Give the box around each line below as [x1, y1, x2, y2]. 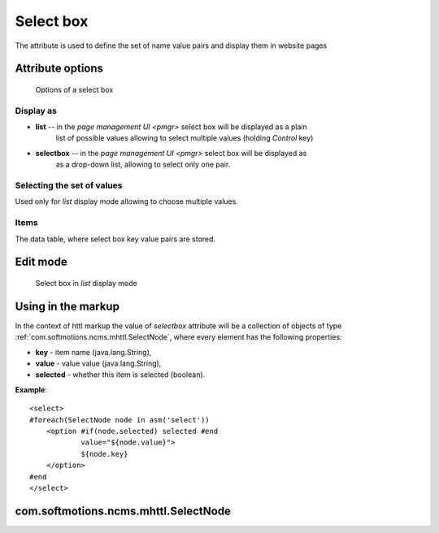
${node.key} [80, 449, 128, 458]
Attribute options [15, 62, 104, 76]
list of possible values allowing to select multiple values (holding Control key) [55, 133, 314, 143]
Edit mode [15, 255, 68, 269]
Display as [15, 105, 57, 116]
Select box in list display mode [35, 278, 137, 288]
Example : [15, 384, 48, 394]
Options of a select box [35, 84, 114, 94]
